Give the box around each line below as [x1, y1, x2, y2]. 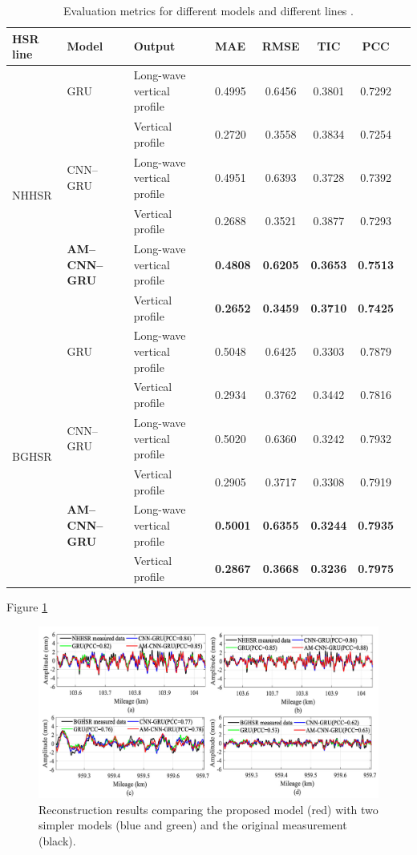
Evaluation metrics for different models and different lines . [63, 2, 354, 18]
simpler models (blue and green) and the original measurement [38, 817, 347, 833]
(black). [38, 832, 76, 849]
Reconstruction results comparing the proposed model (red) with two [38, 801, 379, 817]
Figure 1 [6, 599, 48, 615]
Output [133, 38, 176, 54]
